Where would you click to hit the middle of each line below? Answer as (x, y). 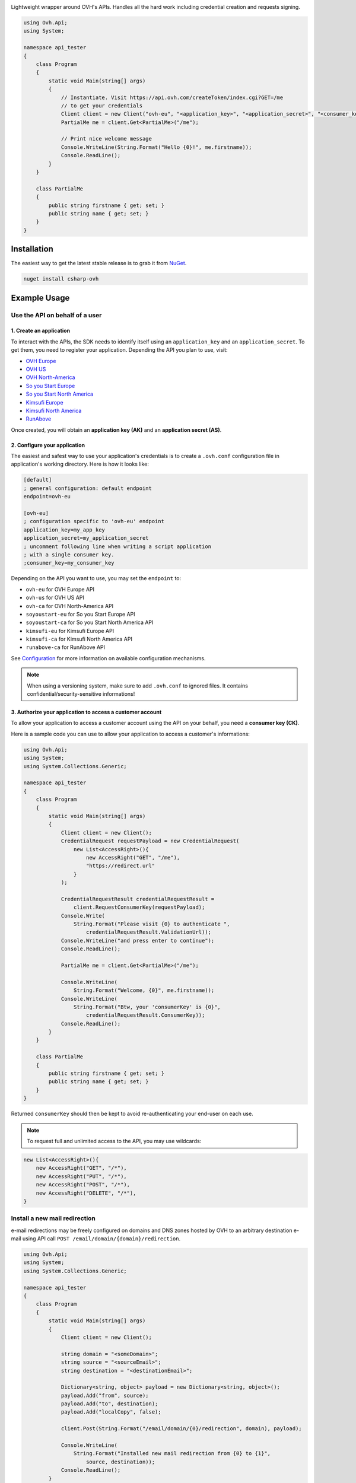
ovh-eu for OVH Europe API (60, 589)
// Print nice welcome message (107, 139)
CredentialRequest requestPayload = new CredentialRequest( (150, 841)
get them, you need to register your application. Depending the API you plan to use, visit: (119, 350)
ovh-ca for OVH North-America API (70, 606)
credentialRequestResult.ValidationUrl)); (149, 932)
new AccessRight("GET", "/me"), (133, 857)
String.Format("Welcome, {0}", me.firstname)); (144, 990)
